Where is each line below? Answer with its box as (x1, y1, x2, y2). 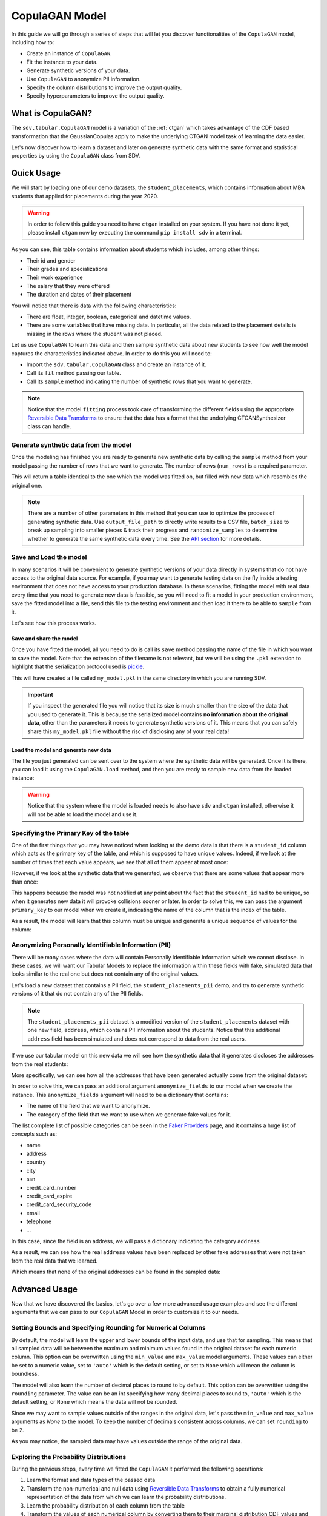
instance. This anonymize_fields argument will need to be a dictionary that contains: (11, 1091, 228, 1098)
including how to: (11, 38, 54, 45)
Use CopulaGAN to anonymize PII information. (26, 75, 141, 82)
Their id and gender (26, 257, 76, 264)
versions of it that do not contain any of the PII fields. (11, 990, 144, 998)
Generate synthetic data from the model (11, 441, 131, 449)
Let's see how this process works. (11, 619, 97, 626)
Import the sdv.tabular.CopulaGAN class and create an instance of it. (26, 361, 206, 368)
